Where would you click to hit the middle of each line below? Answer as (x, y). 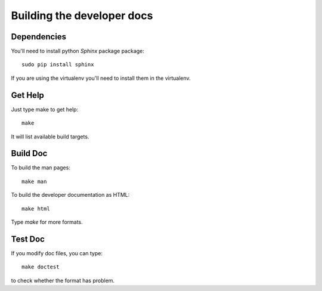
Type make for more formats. (47, 222)
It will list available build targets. (50, 137)
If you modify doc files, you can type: (57, 253)
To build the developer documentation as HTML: (70, 195)
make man (34, 181)
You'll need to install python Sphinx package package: (78, 51)
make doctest (41, 267)
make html (36, 208)
